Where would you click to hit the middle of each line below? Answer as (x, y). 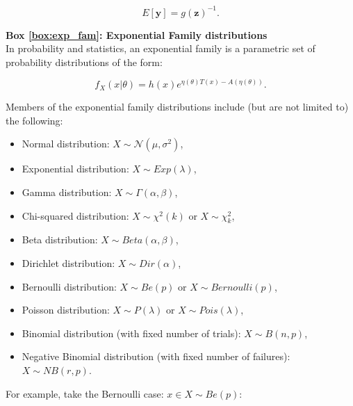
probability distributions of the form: (84, 62)
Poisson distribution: (66, 310)
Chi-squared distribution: (75, 215)
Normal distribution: (66, 144)
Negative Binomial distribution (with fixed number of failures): (156, 356)
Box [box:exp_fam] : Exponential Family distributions (137, 34)
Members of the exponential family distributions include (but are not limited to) (177, 107)
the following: (34, 120)
